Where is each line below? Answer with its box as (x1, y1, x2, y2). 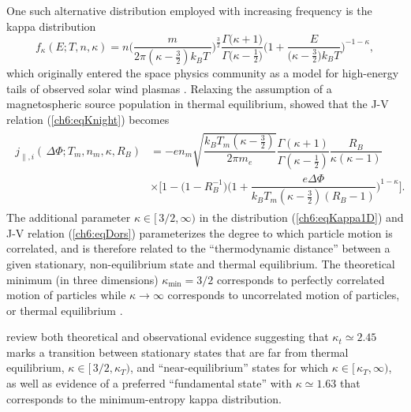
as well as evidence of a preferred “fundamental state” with (6, 375, 292, 391)
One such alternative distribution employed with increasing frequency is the (6, 2, 372, 18)
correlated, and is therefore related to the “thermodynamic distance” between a (6, 240, 390, 257)
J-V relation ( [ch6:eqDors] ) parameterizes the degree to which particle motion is (6, 224, 393, 241)
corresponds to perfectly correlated (216, 271, 385, 287)
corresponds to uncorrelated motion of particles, (167, 287, 400, 303)
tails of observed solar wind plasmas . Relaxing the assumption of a (6, 80, 332, 96)
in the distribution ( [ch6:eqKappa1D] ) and (199, 209, 404, 226)
